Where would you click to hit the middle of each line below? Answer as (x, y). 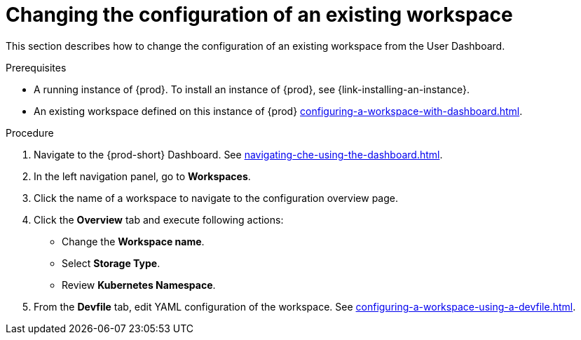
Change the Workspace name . (133, 241)
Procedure (30, 132)
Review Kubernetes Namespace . (139, 285)
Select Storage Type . (111, 263)
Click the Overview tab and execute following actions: (159, 219)
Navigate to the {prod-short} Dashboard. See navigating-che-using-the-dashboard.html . (238, 154)
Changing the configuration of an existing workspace (259, 15)
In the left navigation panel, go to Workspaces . (142, 176)
